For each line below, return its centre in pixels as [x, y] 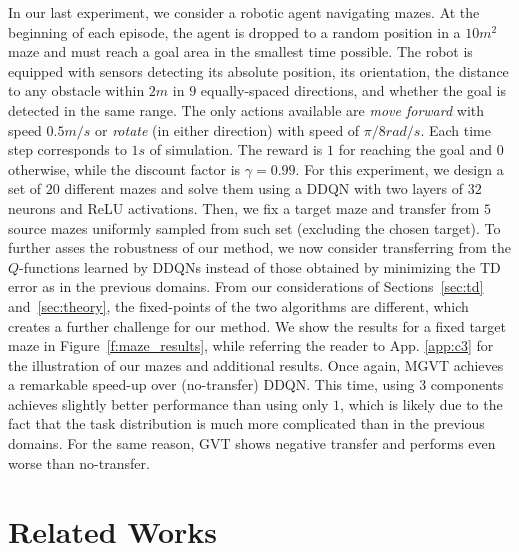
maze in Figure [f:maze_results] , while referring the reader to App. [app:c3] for [251, 345]
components [467, 384]
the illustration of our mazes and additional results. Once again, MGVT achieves [256, 364]
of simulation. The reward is [236, 149]
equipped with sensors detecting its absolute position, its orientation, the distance [258, 70]
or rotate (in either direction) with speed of [227, 129]
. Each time [455, 129]
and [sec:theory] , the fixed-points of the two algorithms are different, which [238, 305]
